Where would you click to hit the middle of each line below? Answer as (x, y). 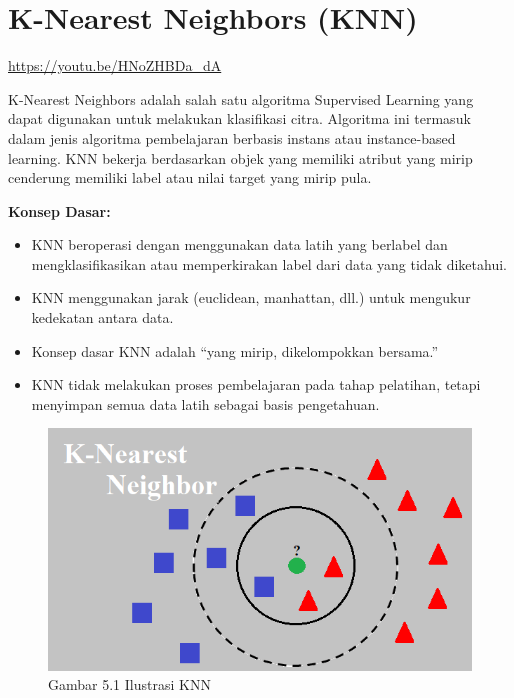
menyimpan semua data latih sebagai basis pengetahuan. (205, 403)
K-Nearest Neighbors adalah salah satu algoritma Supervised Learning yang (241, 98)
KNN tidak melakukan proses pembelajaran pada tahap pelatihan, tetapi (256, 384)
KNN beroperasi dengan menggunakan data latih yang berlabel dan (239, 244)
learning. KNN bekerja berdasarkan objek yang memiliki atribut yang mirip (240, 157)
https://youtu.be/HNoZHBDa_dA (115, 65)
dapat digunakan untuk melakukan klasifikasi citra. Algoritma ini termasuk (239, 118)
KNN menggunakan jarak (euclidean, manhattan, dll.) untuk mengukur (251, 297)
